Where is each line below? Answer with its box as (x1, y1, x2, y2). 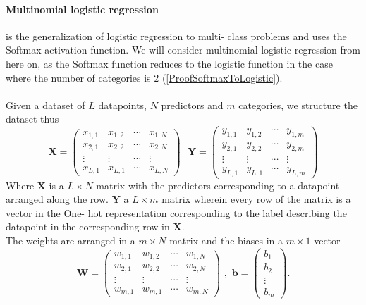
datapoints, (98, 97, 147, 112)
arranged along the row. (6, 192, 109, 206)
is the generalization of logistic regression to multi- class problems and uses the (6, 28, 347, 43)
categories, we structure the (238, 97, 358, 112)
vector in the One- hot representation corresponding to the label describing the (6, 205, 347, 220)
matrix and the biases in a (169, 232, 283, 247)
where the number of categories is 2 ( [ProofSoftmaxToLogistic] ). (6, 70, 283, 85)
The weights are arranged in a (6, 232, 135, 247)
